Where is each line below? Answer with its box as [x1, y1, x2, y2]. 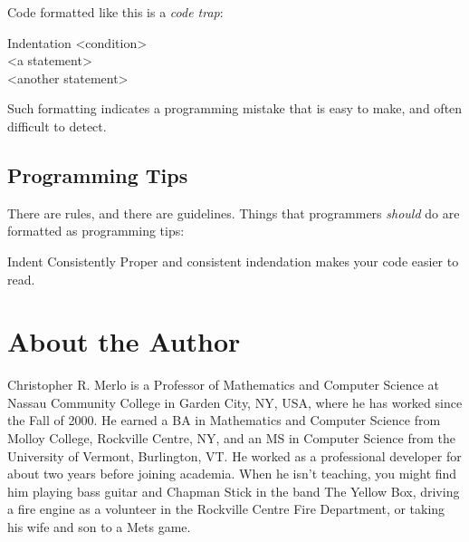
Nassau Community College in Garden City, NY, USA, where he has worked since [7, 392, 463, 411]
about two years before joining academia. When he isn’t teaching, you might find [7, 464, 457, 483]
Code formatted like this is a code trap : [7, 3, 224, 21]
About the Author [7, 323, 241, 360]
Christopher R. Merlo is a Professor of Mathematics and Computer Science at [7, 375, 439, 394]
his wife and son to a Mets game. [7, 518, 191, 537]
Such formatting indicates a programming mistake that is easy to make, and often [7, 99, 463, 118]
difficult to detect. [7, 116, 107, 135]
